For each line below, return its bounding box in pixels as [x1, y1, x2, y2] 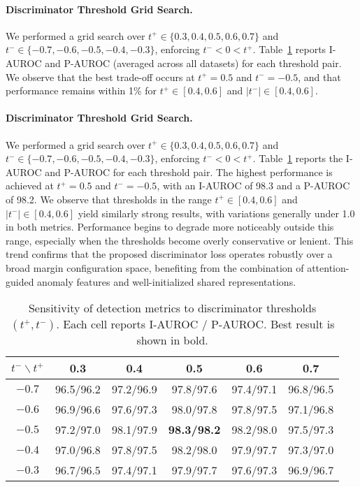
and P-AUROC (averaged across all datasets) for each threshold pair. [45, 55, 342, 70]
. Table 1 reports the [252, 151, 343, 166]
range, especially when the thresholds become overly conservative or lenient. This [6, 233, 354, 247]
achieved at [6, 178, 54, 193]
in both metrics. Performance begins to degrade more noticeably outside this [6, 219, 334, 234]
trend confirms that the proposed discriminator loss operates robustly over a [6, 247, 333, 261]
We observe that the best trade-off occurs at [6, 69, 195, 84]
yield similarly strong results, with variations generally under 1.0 [78, 205, 355, 220]
